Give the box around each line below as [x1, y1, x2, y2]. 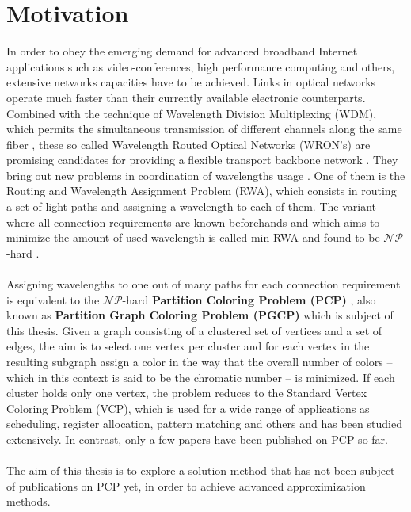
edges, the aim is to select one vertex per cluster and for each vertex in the [6, 338, 370, 354]
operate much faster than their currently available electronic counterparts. [6, 89, 366, 105]
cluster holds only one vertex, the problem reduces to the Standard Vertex [6, 384, 367, 401]
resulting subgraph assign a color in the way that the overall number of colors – [6, 353, 393, 369]
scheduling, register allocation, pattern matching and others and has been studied [6, 415, 402, 432]
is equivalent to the [6, 291, 100, 308]
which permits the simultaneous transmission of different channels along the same [6, 120, 402, 137]
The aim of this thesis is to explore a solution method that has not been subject [6, 462, 395, 479]
